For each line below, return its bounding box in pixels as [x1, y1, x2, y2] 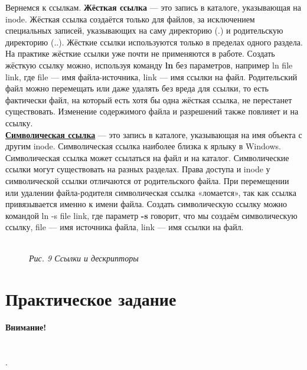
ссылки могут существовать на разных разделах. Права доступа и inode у [5, 163, 270, 175]
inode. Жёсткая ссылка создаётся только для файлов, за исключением [5, 12, 255, 25]
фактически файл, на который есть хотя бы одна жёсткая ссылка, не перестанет [5, 93, 292, 106]
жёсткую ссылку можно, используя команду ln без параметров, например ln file [5, 58, 293, 71]
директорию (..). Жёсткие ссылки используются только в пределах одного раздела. [5, 35, 303, 48]
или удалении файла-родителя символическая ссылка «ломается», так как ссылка [5, 186, 296, 198]
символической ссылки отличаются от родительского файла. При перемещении [5, 174, 289, 186]
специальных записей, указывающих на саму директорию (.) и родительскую [5, 24, 283, 37]
